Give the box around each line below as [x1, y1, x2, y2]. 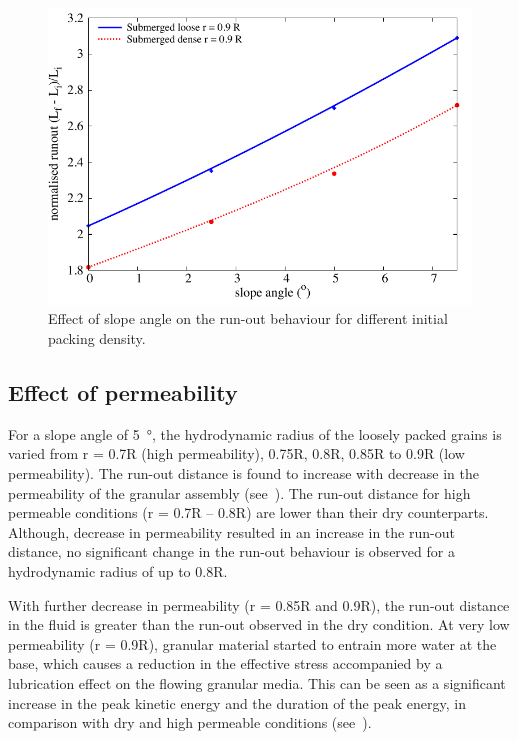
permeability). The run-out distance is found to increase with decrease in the [8, 462, 480, 483]
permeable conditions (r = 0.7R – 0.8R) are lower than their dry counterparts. [8, 502, 489, 523]
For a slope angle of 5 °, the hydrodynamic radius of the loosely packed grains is [8, 423, 502, 444]
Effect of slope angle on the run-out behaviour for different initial [48, 308, 448, 329]
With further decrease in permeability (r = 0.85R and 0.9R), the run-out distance [8, 594, 510, 615]
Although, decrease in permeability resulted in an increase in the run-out [8, 521, 455, 542]
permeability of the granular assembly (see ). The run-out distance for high [8, 482, 471, 503]
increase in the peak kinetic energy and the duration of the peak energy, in [8, 692, 466, 713]
